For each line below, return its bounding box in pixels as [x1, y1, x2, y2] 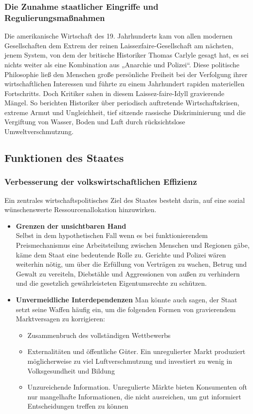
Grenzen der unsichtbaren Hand [16, 220, 126, 231]
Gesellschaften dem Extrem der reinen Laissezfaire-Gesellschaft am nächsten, [4, 40, 234, 50]
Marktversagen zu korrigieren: [16, 314, 105, 324]
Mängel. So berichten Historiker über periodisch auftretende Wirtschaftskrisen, [4, 98, 239, 108]
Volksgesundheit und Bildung [27, 365, 115, 375]
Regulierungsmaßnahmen [4, 11, 105, 23]
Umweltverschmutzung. [4, 126, 74, 137]
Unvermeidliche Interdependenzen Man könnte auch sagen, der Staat [16, 295, 237, 305]
